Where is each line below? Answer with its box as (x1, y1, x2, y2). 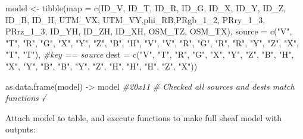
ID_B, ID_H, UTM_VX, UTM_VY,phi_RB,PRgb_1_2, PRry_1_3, (5, 13, 265, 26)
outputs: (5, 123, 36, 135)
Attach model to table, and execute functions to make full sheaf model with (5, 111, 282, 124)
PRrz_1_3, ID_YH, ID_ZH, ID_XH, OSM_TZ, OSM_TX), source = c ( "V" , (5, 25, 292, 37)
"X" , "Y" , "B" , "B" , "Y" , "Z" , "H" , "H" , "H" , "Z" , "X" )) (5, 59, 198, 72)
